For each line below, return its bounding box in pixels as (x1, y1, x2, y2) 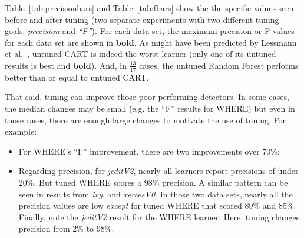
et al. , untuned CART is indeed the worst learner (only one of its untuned (5, 48, 276, 60)
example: (5, 125, 37, 138)
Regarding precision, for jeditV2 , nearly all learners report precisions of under (18, 165, 299, 177)
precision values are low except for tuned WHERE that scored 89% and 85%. (18, 199, 296, 212)
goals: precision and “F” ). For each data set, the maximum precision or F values (5, 25, 295, 37)
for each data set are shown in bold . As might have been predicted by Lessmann (5, 36, 297, 48)
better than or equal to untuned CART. (5, 71, 149, 83)
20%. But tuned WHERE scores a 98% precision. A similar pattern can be (18, 176, 288, 188)
